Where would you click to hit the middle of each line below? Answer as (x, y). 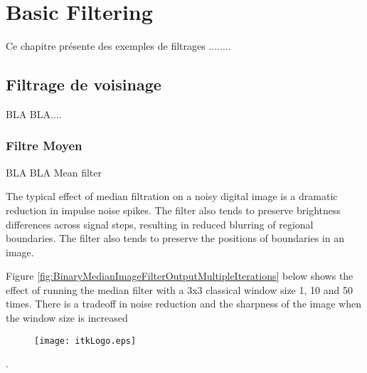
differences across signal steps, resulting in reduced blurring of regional (160, 224)
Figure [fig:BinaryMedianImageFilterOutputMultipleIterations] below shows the (180, 276)
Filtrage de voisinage (84, 84)
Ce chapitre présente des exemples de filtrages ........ (118, 46)
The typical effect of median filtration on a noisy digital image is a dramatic (172, 196)
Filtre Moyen (44, 146)
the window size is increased (67, 318)
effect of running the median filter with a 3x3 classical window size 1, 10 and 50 (179, 289)
